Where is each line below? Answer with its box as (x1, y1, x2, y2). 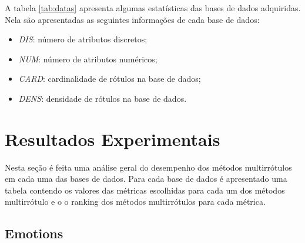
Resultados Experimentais (5, 127, 220, 151)
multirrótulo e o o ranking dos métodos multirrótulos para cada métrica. (5, 195, 266, 208)
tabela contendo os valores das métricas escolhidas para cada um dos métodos (5, 184, 285, 196)
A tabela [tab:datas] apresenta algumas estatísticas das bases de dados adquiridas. (5, 2, 301, 14)
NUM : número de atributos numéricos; (18, 52, 157, 65)
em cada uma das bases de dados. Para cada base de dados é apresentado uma (5, 172, 287, 185)
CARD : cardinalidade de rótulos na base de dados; (18, 72, 201, 85)
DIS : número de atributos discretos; (18, 33, 148, 45)
